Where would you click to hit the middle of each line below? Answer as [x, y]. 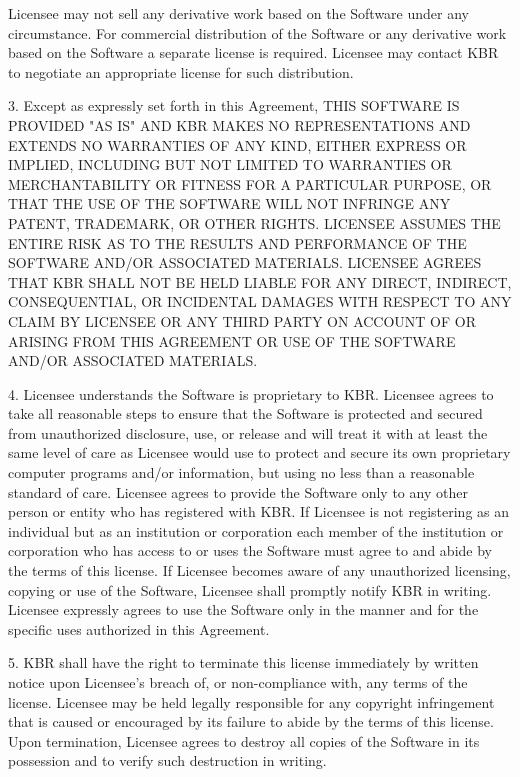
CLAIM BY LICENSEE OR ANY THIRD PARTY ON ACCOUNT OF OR [242, 320]
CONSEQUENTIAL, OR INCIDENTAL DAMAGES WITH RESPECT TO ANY [260, 301]
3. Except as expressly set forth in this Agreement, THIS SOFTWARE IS [234, 105]
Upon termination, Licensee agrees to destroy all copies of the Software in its [244, 740]
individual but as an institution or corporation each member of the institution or [256, 530]
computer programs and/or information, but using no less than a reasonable [241, 472]
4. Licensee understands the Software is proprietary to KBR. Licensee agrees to [251, 393]
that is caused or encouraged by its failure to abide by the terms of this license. [251, 721]
